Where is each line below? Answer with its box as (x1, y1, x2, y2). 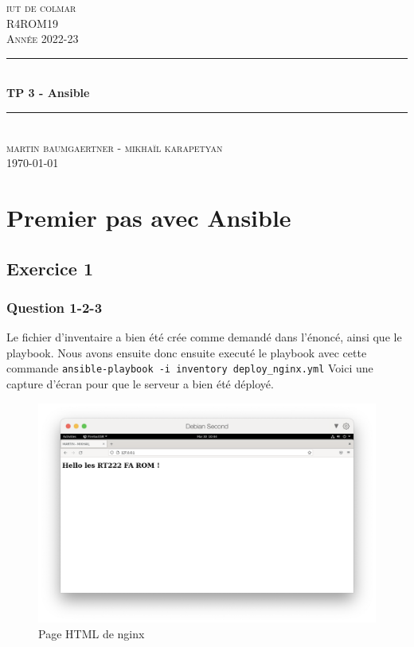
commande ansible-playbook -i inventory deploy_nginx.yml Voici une (6, 360, 373, 376)
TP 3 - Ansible (6, 84, 90, 101)
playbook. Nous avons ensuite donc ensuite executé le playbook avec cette (6, 344, 367, 361)
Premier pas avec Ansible (6, 201, 291, 233)
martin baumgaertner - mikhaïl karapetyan (6, 138, 223, 155)
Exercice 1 (6, 255, 93, 280)
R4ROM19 (6, 14, 58, 31)
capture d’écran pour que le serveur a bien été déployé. (6, 375, 274, 392)
